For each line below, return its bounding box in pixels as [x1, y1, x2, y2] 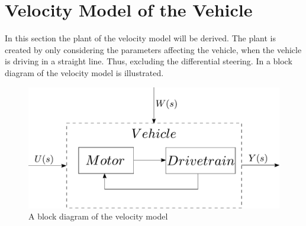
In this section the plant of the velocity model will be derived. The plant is [5, 32, 276, 44]
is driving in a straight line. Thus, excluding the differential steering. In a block [5, 55, 292, 67]
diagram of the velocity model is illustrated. [5, 66, 164, 78]
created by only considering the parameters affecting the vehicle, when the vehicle [5, 43, 302, 55]
